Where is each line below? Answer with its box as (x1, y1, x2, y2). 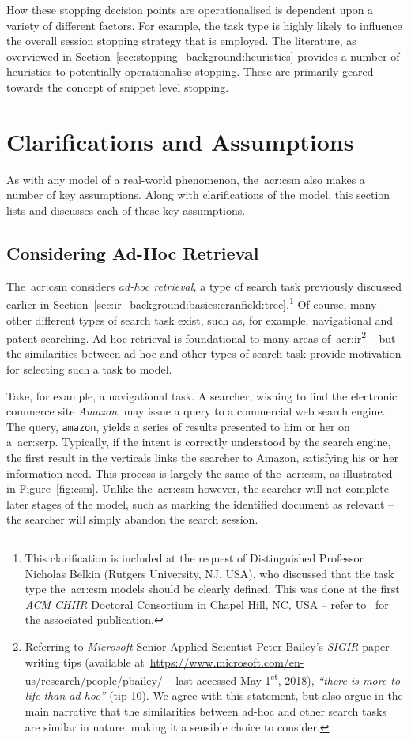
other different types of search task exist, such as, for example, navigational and (6, 311, 394, 328)
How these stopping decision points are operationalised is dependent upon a (6, 2, 374, 17)
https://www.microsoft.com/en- (149, 653, 304, 670)
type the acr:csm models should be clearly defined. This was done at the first (25, 580, 400, 597)
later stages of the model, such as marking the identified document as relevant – (6, 495, 394, 512)
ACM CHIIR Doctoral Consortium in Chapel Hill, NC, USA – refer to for (25, 595, 389, 612)
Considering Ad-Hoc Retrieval (6, 240, 259, 265)
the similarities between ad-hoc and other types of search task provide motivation (6, 345, 402, 362)
